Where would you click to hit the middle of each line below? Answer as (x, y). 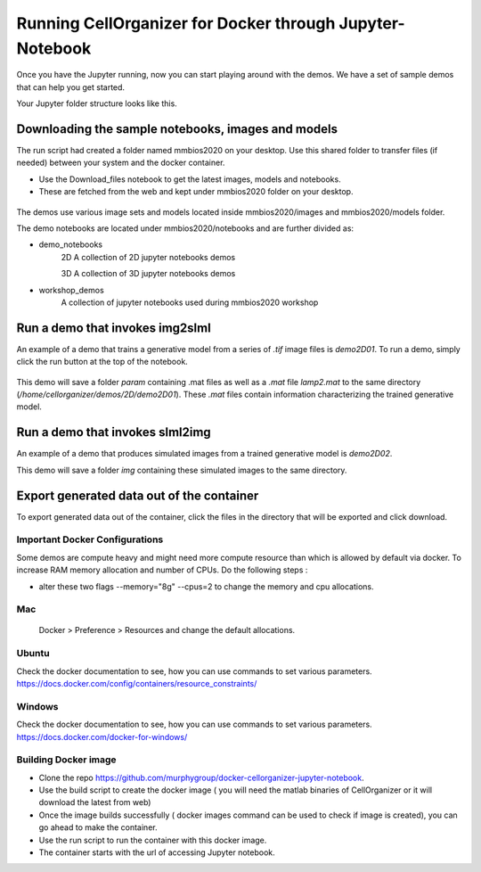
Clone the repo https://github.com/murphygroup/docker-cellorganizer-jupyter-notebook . (201, 777)
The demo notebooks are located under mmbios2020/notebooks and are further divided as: (185, 228)
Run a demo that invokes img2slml (114, 328)
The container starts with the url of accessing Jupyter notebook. (157, 852)
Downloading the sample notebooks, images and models (177, 129)
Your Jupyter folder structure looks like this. (97, 103)
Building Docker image (66, 760)
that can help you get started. (70, 87)
